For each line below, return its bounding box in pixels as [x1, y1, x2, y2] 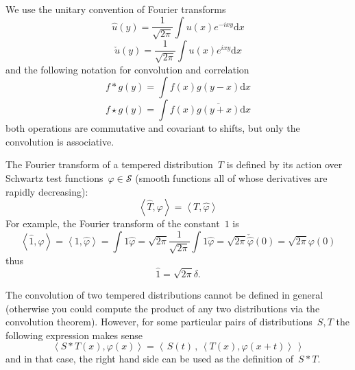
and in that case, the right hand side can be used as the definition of [5, 351, 293, 366]
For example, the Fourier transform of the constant [5, 216, 220, 231]
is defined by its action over [226, 157, 343, 172]
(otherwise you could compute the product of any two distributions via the [5, 301, 320, 315]
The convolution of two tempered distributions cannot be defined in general [5, 287, 323, 301]
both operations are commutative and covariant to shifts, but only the [5, 121, 300, 135]
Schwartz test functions [5, 170, 103, 185]
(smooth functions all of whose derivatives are [135, 170, 328, 185]
